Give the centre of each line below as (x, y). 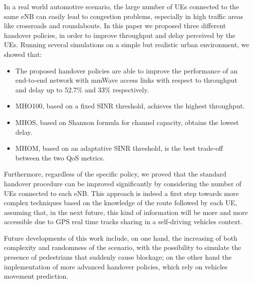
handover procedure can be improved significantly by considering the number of (123, 183)
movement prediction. (36, 276)
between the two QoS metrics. (60, 157)
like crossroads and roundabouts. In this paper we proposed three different (115, 26)
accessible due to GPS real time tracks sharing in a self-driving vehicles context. (123, 222)
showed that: (23, 54)
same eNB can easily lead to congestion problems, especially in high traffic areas (124, 16)
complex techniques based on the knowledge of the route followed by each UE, (121, 203)
